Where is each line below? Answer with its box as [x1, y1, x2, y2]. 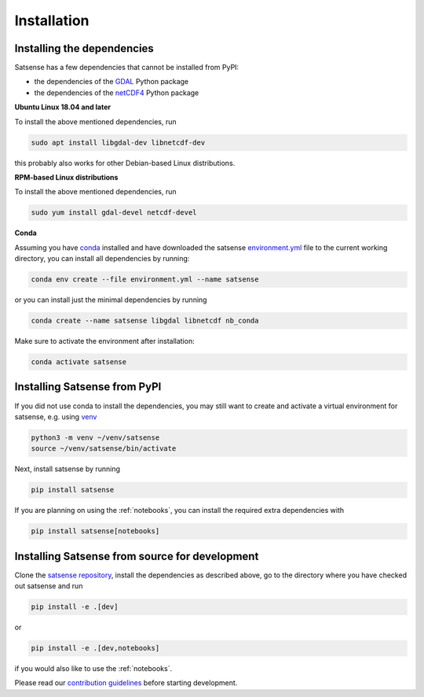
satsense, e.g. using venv [14, 411, 97, 421]
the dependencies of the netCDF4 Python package [34, 87, 199, 98]
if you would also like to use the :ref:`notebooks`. [14, 664, 173, 673]
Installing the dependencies [14, 42, 155, 55]
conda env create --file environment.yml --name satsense [31, 275, 259, 284]
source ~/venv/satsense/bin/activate [31, 444, 177, 453]
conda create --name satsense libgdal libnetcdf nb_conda [31, 316, 259, 326]
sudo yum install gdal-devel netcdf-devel [31, 208, 197, 217]
